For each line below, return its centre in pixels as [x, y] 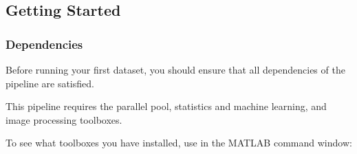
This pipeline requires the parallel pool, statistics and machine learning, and [166, 106]
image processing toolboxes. [64, 119]
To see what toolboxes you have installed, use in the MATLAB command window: [179, 143]
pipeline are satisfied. [50, 83]
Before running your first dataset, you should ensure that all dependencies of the [175, 69]
